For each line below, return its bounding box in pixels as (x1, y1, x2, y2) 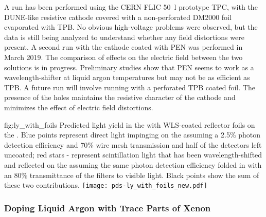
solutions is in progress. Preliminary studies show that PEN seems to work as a (4, 62, 254, 72)
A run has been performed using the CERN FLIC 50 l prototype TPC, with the (4, 2, 258, 12)
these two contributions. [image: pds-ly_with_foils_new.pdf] (4, 180, 207, 190)
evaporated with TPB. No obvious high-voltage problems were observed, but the (4, 22, 258, 32)
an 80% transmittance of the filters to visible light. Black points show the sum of (4, 169, 259, 180)
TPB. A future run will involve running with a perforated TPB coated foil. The (4, 82, 255, 92)
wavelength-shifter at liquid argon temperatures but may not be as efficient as (4, 72, 250, 83)
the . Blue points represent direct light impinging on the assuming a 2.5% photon (4, 129, 261, 140)
